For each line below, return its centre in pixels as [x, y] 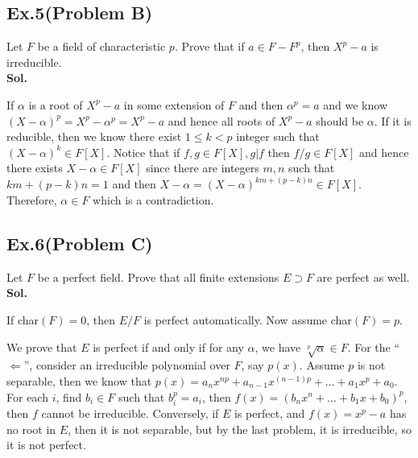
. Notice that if [143, 152]
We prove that [42, 347]
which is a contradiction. [153, 199]
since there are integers [203, 168]
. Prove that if [209, 46]
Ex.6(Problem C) [80, 243]
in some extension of [174, 104]
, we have [278, 347]
